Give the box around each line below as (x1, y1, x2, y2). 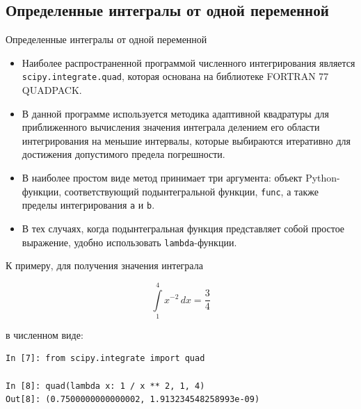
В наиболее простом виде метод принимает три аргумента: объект (22, 170, 303, 185)
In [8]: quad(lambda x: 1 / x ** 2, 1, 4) (6, 380, 205, 391)
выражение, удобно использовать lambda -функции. (22, 234, 237, 249)
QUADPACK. (22, 83, 82, 97)
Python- (305, 170, 340, 185)
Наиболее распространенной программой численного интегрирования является (22, 55, 355, 70)
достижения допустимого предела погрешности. (22, 147, 225, 161)
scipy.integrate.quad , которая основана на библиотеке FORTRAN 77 (22, 69, 329, 83)
